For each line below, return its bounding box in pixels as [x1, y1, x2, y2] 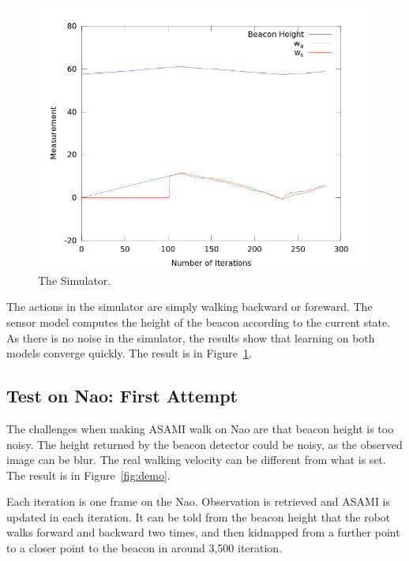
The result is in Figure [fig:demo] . [6, 466, 171, 483]
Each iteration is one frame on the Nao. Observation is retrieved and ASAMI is [6, 493, 391, 510]
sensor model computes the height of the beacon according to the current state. [6, 313, 391, 330]
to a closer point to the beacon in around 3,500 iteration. [6, 540, 283, 556]
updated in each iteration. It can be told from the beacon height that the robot [6, 508, 391, 525]
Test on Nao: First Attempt [6, 383, 238, 408]
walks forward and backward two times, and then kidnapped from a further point [6, 524, 400, 540]
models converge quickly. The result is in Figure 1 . [6, 345, 252, 361]
